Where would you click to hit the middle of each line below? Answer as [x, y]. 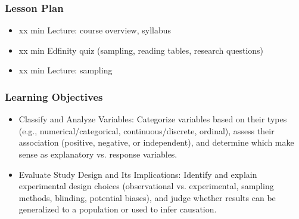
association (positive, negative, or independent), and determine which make [156, 142]
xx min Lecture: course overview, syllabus [95, 30]
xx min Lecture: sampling [66, 70]
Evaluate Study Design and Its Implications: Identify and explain [138, 174]
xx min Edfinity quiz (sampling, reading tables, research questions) [141, 50]
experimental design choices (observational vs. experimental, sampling [146, 186]
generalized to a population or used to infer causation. [118, 209]
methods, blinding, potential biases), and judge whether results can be [147, 197]
